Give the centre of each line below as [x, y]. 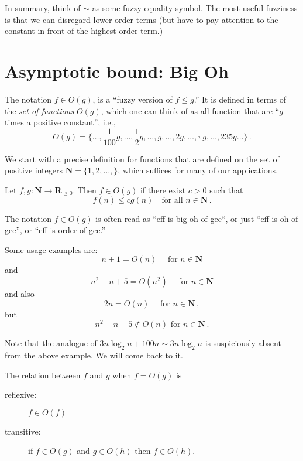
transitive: [23, 431]
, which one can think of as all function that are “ [190, 110]
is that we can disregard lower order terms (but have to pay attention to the [142, 19]
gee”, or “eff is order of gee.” [55, 230]
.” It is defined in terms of [240, 99]
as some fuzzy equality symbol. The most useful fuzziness [195, 8]
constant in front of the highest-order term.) [84, 31]
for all [172, 200]
